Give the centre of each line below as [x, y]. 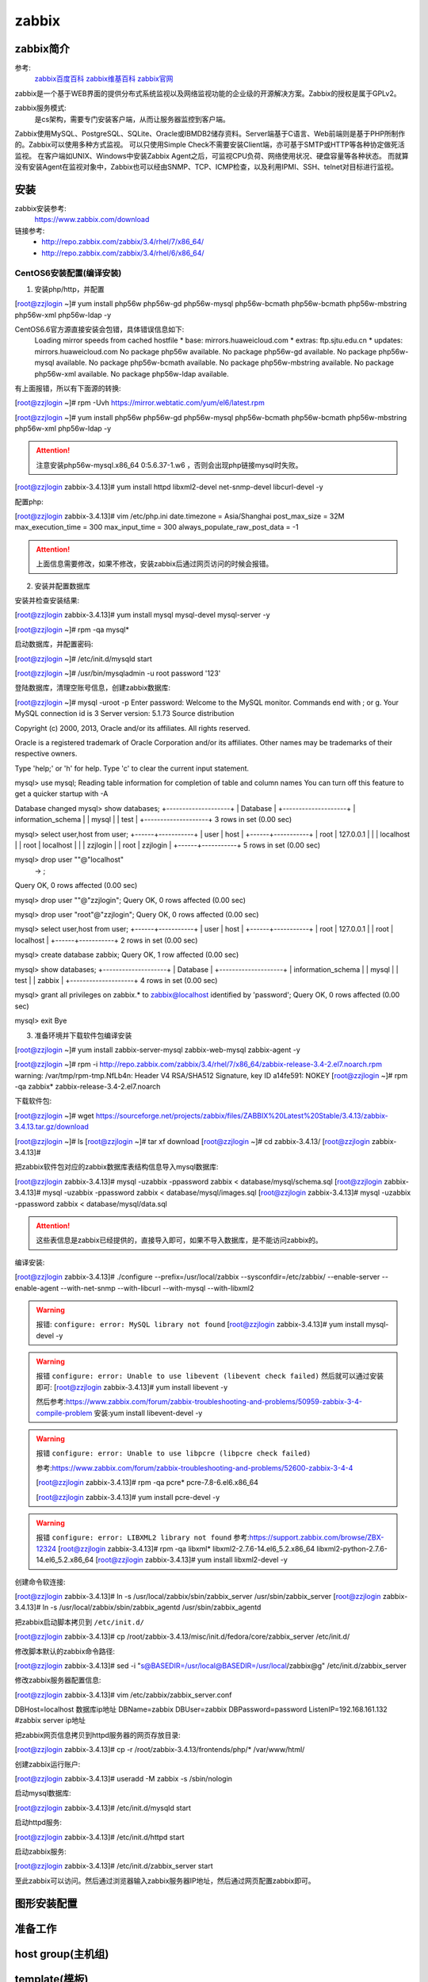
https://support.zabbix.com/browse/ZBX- [317, 1537]
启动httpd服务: [38, 1823]
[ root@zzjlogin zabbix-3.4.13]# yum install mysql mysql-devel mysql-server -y [142, 615]
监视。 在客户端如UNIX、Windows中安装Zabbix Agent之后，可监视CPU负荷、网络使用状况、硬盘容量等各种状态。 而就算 [212, 155]
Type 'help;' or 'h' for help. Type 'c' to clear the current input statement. [132, 768]
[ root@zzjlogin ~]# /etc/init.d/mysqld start [83, 659]
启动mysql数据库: [43, 1793]
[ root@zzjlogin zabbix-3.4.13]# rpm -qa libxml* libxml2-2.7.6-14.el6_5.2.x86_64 [187, 1548]
